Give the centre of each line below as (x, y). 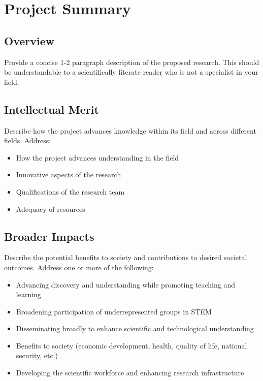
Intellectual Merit (52, 109)
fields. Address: (28, 140)
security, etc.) (37, 355)
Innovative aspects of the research (69, 174)
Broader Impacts (49, 236)
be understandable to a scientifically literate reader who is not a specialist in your (131, 72)
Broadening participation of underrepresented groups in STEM (114, 311)
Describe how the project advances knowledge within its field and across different (130, 130)
